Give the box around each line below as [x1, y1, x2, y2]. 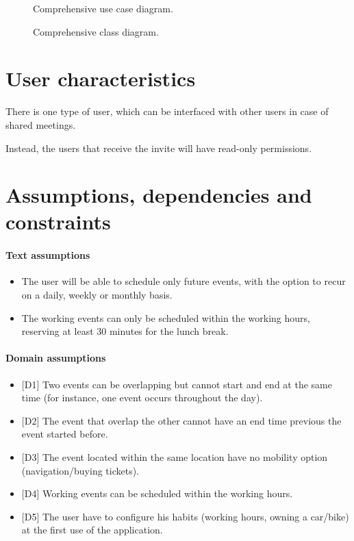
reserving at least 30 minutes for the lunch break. [21, 324, 229, 338]
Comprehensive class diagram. [33, 24, 159, 38]
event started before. [21, 427, 108, 441]
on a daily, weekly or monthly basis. [21, 288, 173, 302]
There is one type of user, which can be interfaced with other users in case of [5, 104, 329, 118]
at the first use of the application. [21, 523, 163, 537]
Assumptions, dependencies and [5, 181, 312, 209]
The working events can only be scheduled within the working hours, [21, 310, 310, 325]
